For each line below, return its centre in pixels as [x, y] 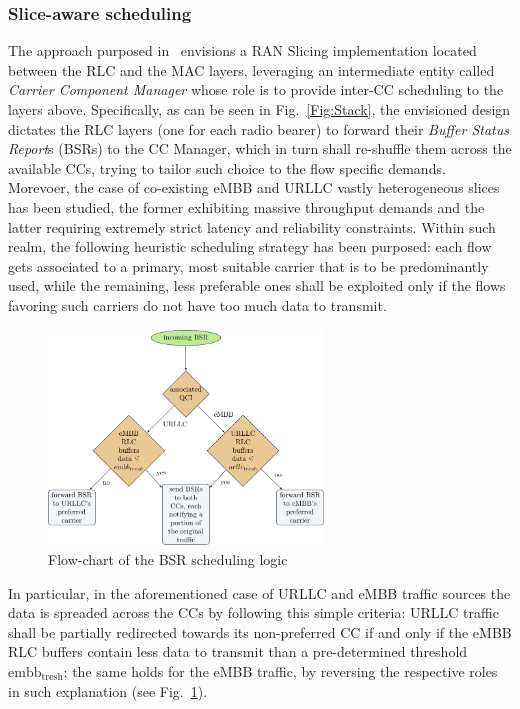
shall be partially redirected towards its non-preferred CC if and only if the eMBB [260, 631]
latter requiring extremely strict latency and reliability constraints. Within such [252, 226]
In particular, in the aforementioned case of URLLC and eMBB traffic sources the [259, 592]
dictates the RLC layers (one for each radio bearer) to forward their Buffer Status [258, 128]
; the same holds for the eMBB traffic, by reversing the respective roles [280, 670]
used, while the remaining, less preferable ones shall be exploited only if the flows [257, 285]
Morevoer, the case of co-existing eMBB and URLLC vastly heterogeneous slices [254, 187]
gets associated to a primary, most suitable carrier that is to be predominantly [248, 265]
